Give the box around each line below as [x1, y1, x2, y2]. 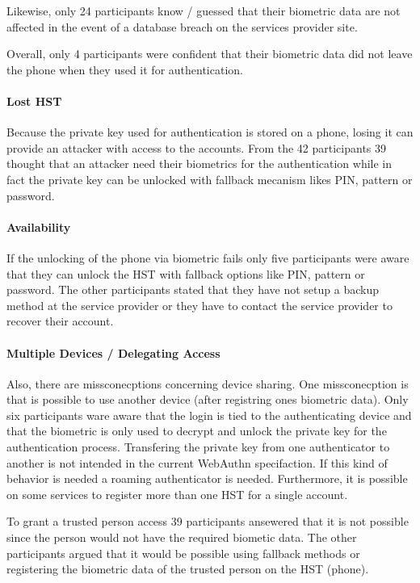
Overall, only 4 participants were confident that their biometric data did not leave [6, 45, 413, 62]
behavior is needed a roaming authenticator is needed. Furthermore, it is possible [6, 470, 408, 487]
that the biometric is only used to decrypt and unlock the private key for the [6, 422, 387, 439]
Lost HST [6, 92, 62, 109]
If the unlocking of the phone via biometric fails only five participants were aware [6, 249, 409, 266]
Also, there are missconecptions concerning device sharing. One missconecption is [6, 375, 409, 392]
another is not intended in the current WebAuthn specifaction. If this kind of [6, 454, 388, 471]
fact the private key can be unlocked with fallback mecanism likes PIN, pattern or [6, 170, 413, 187]
